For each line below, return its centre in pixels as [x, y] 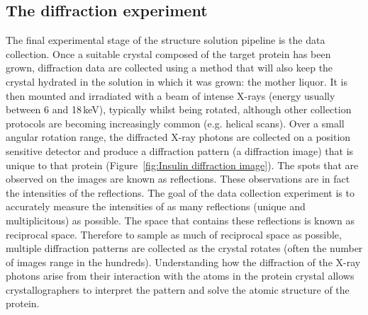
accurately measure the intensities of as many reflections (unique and [156, 206]
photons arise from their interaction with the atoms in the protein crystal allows [180, 276]
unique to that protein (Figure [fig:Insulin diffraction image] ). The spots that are [182, 165]
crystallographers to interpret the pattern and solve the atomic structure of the [178, 289]
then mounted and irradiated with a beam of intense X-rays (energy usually [171, 95]
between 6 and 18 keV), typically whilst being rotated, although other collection [179, 109]
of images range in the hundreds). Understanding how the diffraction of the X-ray [183, 262]
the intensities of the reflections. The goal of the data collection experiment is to [180, 192]
